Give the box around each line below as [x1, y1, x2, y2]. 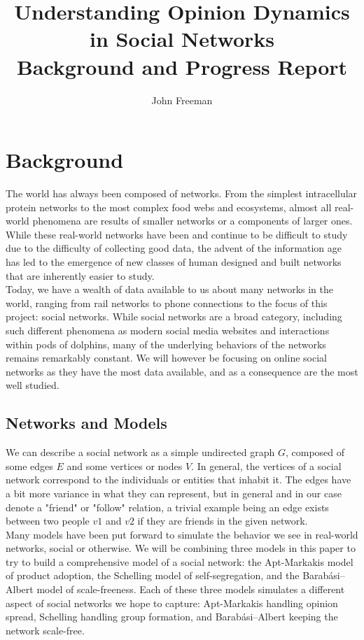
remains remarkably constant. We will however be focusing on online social [6, 350, 327, 365]
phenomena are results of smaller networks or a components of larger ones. [32, 213, 353, 228]
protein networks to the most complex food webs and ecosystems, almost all [6, 199, 332, 214]
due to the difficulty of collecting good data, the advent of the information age [6, 241, 342, 255]
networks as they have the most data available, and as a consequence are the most [6, 364, 358, 378]
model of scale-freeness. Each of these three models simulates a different [36, 582, 345, 597]
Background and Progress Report [16, 52, 348, 80]
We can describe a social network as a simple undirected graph [6, 445, 275, 460]
